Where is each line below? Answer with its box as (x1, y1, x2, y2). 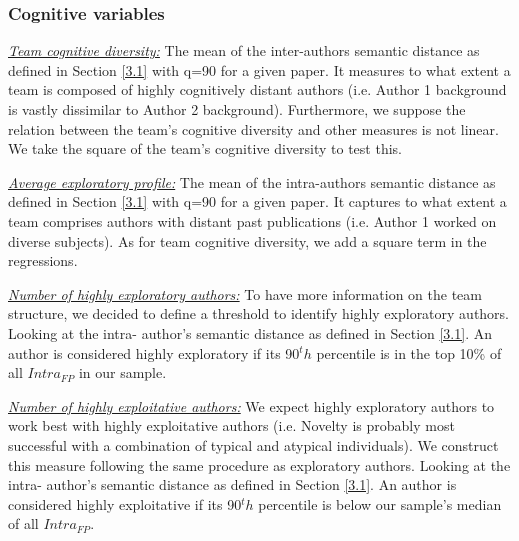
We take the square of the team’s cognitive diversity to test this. (8, 138, 402, 159)
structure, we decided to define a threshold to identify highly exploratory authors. (8, 303, 510, 324)
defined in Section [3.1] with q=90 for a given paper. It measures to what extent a (8, 59, 511, 80)
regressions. (8, 250, 78, 271)
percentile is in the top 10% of (316, 342, 502, 363)
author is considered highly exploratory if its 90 (8, 342, 300, 363)
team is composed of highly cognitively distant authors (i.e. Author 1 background (8, 79, 507, 100)
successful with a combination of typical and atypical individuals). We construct (8, 434, 499, 455)
